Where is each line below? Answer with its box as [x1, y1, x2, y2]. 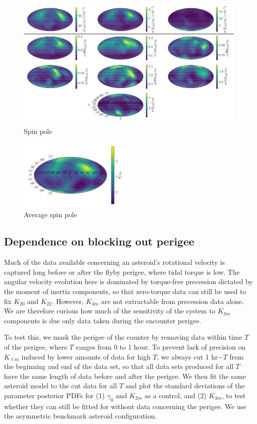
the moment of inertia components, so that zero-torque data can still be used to [4, 286, 246, 297]
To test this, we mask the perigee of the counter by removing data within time [4, 332, 242, 342]
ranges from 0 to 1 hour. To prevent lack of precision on [76, 342, 246, 352]
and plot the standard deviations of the [125, 380, 245, 391]
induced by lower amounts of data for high [21, 351, 151, 362]
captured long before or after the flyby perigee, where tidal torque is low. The [4, 266, 240, 277]
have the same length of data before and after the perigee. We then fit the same [4, 370, 246, 381]
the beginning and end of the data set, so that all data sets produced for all [4, 361, 234, 371]
